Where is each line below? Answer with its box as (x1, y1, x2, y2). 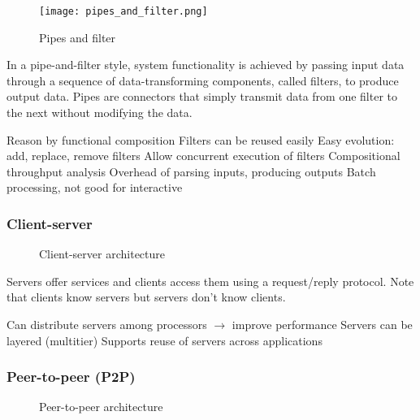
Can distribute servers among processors (6, 316, 207, 332)
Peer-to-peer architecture (39, 398, 163, 415)
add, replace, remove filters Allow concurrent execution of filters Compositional (6, 147, 401, 164)
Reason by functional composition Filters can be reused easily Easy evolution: (6, 131, 395, 148)
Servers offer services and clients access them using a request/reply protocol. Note (6, 272, 414, 289)
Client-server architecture (39, 245, 165, 262)
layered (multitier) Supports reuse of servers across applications (6, 331, 323, 349)
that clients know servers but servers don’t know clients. (6, 288, 286, 305)
